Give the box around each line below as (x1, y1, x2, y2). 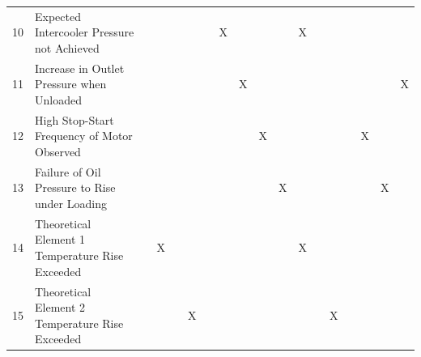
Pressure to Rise (35, 179, 116, 196)
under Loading (35, 195, 107, 212)
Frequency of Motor (35, 127, 133, 144)
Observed (35, 143, 81, 159)
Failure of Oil (35, 163, 101, 180)
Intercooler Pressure (35, 23, 134, 40)
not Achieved (35, 39, 100, 56)
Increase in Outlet (35, 59, 125, 76)
